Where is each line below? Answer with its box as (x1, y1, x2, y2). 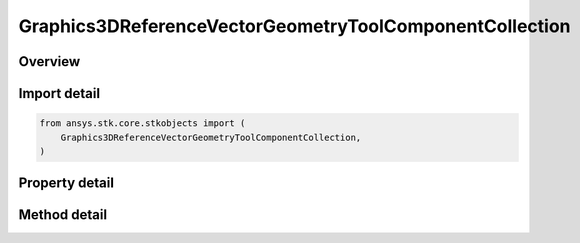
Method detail (18, 206, 108, 224)
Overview (18, 53, 81, 70)
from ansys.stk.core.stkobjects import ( (39, 118, 246, 129)
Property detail (18, 175, 115, 192)
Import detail (18, 85, 100, 102)
